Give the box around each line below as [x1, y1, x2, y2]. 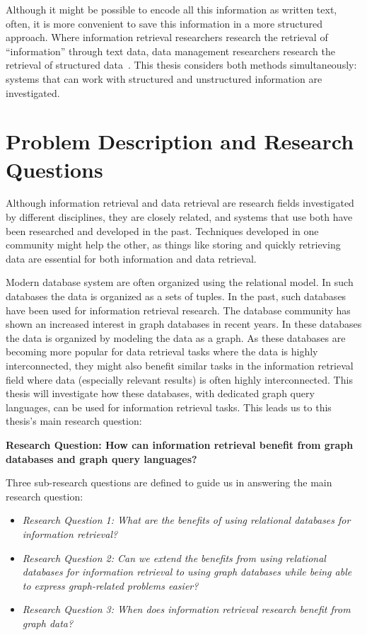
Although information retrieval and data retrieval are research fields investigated [6, 195, 354, 210]
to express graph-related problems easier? [22, 578, 199, 593]
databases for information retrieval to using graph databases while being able [22, 564, 352, 579]
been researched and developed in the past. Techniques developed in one [6, 223, 319, 238]
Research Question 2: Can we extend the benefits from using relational [22, 550, 326, 565]
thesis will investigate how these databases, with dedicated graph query [6, 386, 315, 401]
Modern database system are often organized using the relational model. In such [6, 275, 354, 290]
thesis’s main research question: [6, 413, 142, 428]
